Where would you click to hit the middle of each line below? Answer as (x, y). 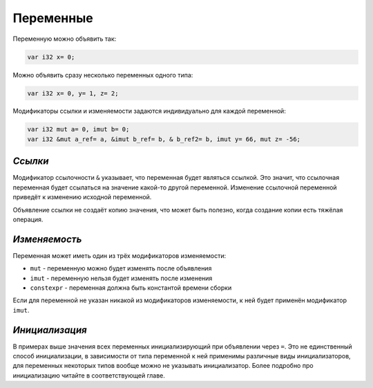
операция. (28, 219)
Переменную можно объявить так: (65, 39)
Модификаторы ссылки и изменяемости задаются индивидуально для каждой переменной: (149, 111)
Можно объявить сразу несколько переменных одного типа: (103, 75)
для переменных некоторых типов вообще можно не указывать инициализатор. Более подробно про (163, 366)
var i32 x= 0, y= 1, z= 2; (73, 93)
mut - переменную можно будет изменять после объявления (121, 268)
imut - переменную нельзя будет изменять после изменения (121, 278)
